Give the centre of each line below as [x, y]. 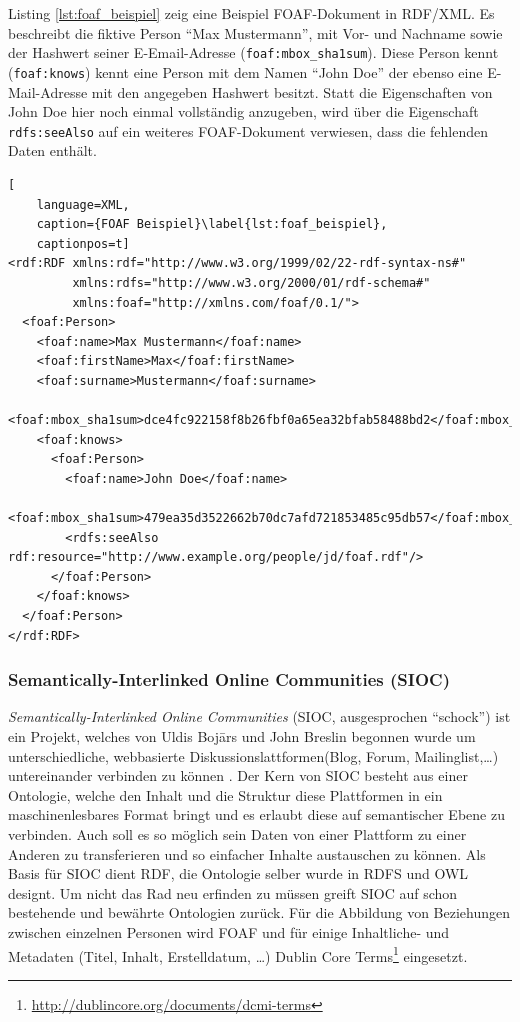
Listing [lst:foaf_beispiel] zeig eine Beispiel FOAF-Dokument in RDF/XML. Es [251, 13]
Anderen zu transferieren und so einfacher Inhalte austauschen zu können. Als [247, 853]
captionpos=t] [83, 243]
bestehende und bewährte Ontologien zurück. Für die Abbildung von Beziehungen [259, 912]
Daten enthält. [52, 150]
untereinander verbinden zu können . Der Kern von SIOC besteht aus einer [238, 775]
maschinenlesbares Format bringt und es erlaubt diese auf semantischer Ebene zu [256, 814]
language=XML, [83, 204]
